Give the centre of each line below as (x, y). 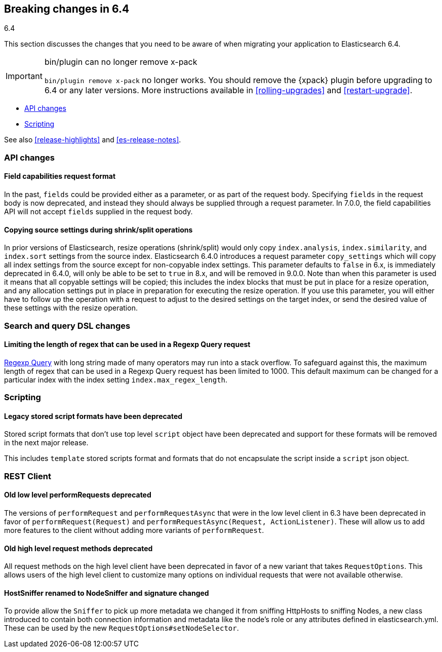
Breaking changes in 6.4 (67, 9)
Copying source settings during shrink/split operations (98, 229)
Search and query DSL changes (67, 325)
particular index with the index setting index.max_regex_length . (116, 379)
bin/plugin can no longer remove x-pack (121, 62)
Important (24, 76)
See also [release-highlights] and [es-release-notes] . (93, 140)
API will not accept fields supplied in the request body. (98, 212)
